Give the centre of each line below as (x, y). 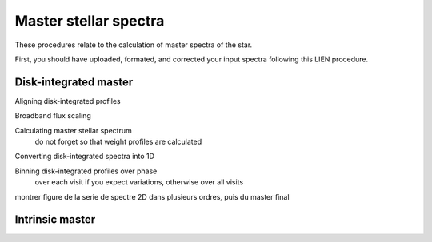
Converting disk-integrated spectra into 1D (85, 157)
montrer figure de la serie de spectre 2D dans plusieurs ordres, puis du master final (152, 196)
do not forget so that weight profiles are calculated (118, 142)
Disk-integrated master (74, 82)
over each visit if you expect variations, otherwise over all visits (139, 182)
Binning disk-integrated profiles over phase (86, 171)
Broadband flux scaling (53, 116)
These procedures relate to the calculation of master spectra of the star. (134, 45)
